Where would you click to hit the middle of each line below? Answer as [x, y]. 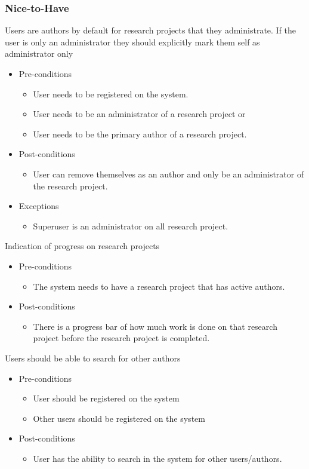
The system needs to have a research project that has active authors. [159, 286]
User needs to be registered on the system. [111, 94]
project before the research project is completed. [121, 338]
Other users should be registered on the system [119, 418]
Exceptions [39, 206]
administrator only [39, 53]
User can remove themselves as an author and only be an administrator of [169, 174]
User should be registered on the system [106, 398]
